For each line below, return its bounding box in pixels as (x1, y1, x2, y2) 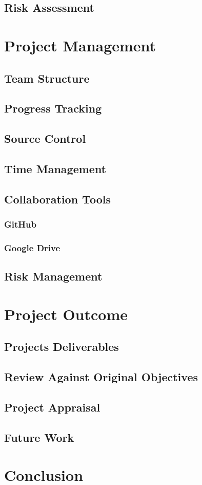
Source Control (4, 130, 86, 146)
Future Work (4, 429, 74, 445)
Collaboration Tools (4, 191, 111, 207)
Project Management (4, 34, 156, 55)
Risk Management (4, 268, 103, 284)
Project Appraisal (4, 399, 100, 415)
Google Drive (4, 241, 60, 254)
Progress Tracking (4, 100, 102, 116)
